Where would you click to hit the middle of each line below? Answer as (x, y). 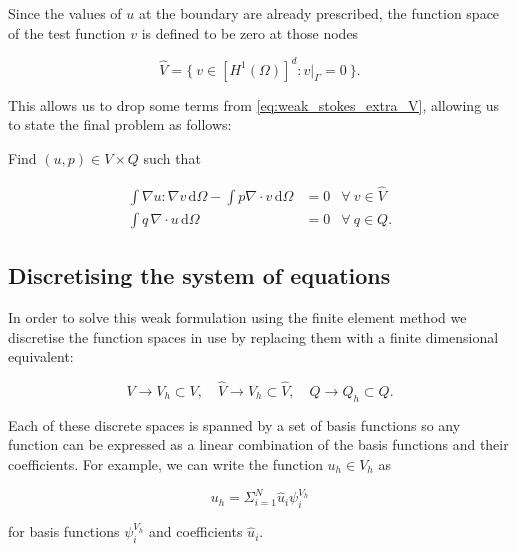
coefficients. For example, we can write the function (165, 463)
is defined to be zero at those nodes (250, 32)
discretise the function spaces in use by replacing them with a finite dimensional (253, 336)
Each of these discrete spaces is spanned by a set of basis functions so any (234, 424)
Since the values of (65, 13)
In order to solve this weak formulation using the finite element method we (237, 316)
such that (172, 157)
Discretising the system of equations (199, 275)
